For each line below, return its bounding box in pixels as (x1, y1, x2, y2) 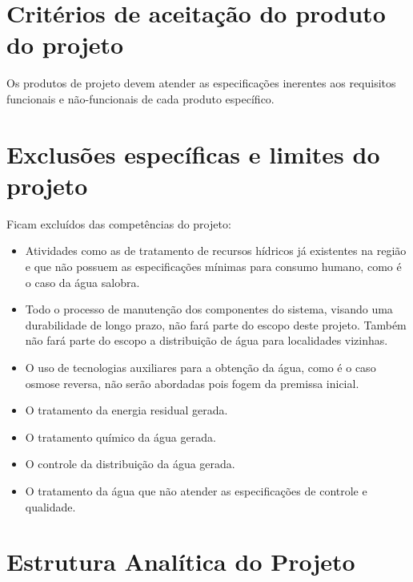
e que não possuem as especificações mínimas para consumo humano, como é (25, 258, 402, 274)
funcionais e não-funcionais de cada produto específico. (6, 90, 275, 107)
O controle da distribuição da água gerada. (25, 455, 235, 472)
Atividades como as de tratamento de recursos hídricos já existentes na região (25, 242, 407, 259)
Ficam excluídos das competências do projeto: (6, 215, 231, 232)
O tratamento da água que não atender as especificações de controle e (25, 482, 367, 499)
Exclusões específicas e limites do (6, 137, 380, 170)
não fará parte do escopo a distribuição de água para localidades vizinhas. (25, 332, 388, 349)
